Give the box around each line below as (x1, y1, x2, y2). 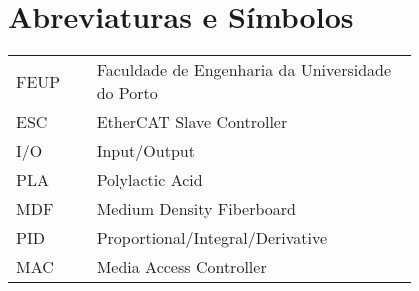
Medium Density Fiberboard (96, 197, 296, 221)
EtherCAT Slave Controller (96, 110, 288, 134)
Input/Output (96, 139, 195, 163)
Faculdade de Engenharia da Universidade (96, 58, 392, 82)
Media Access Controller (96, 255, 267, 279)
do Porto (96, 81, 158, 105)
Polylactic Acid (96, 168, 203, 192)
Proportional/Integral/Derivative (96, 226, 328, 250)
